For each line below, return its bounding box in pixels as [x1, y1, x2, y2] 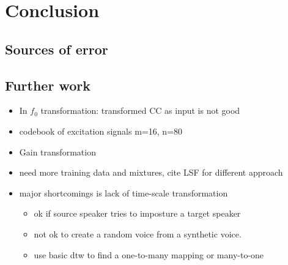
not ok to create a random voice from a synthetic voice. [34, 227, 242, 240]
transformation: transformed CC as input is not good [40, 104, 240, 117]
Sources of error [5, 39, 108, 58]
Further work [5, 75, 90, 94]
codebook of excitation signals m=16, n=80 [19, 124, 182, 137]
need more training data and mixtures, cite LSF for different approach [19, 166, 283, 179]
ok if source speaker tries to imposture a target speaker [34, 207, 241, 220]
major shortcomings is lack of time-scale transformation [19, 186, 228, 199]
